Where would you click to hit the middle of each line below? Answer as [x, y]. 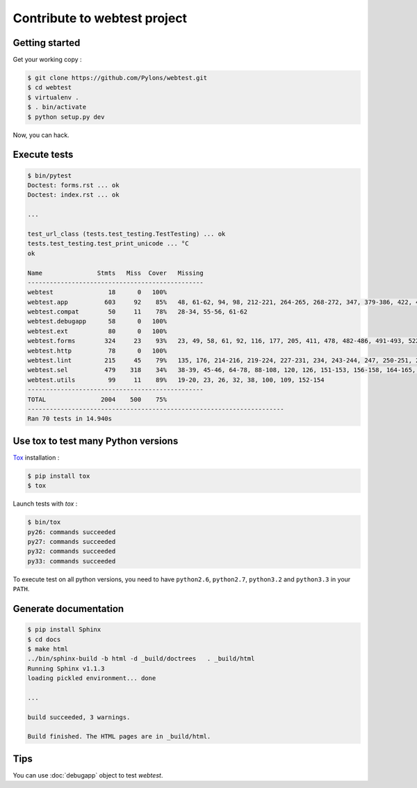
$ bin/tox [44, 522]
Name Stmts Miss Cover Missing [116, 273]
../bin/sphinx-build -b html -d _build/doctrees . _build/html [141, 659]
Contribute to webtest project [100, 18]
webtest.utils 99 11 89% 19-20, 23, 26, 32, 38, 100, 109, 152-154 [176, 380]
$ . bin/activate [57, 107]
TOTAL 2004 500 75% [97, 399]
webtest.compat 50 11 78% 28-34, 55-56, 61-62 [138, 312]
